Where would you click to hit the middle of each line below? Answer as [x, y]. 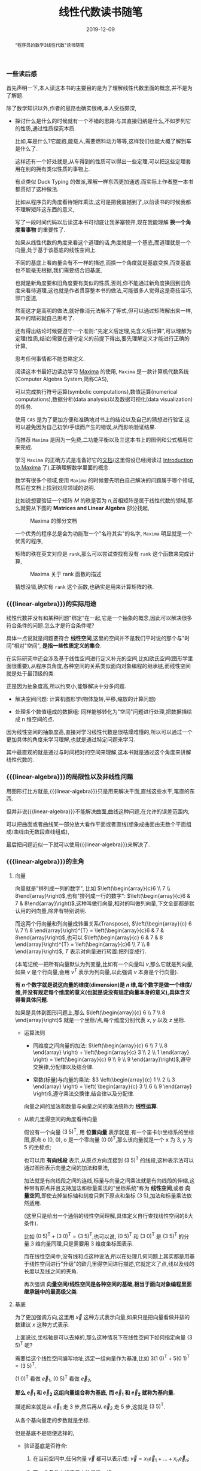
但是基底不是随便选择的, [45, 1433]
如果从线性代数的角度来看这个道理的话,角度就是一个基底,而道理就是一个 [103, 242]
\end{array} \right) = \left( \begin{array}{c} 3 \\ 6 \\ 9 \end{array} [112, 1086]
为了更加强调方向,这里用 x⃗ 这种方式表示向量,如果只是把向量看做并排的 [102, 1317]
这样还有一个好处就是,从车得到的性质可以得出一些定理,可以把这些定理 [100, 161]
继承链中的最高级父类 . [51, 1292]
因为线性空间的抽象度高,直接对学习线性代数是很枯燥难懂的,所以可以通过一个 [100, 732]
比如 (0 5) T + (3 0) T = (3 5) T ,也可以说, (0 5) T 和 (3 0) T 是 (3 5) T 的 [104, 1236]
